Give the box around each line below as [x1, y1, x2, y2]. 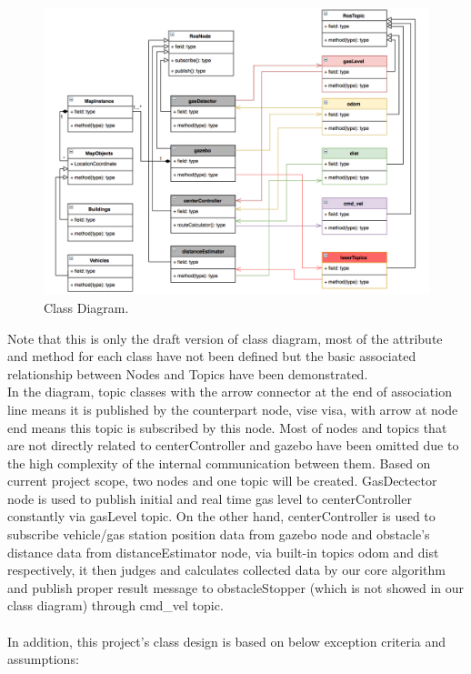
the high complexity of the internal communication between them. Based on [7, 453, 431, 472]
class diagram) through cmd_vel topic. [7, 596, 224, 615]
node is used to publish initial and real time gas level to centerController [7, 488, 412, 508]
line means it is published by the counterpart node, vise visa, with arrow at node [7, 399, 458, 418]
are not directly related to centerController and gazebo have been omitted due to [7, 436, 459, 455]
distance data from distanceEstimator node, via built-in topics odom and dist [7, 542, 439, 561]
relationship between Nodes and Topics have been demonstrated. [7, 364, 368, 383]
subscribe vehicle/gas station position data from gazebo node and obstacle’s [7, 525, 430, 544]
